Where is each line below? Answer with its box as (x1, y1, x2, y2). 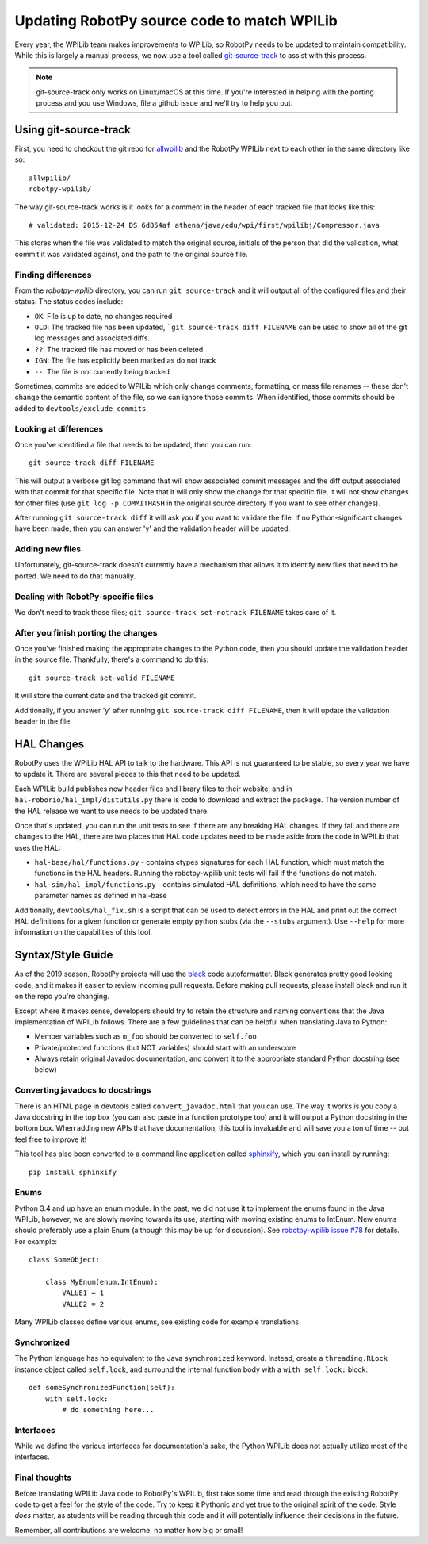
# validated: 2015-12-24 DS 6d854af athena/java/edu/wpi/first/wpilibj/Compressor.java (29, 221, 380, 229)
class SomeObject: (29, 1255, 101, 1265)
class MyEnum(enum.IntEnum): (44, 1277, 159, 1287)
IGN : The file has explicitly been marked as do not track (34, 355, 216, 365)
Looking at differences (14, 423, 104, 434)
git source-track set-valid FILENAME (29, 673, 176, 682)
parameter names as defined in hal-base (34, 891, 167, 901)
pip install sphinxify (29, 1167, 117, 1177)
